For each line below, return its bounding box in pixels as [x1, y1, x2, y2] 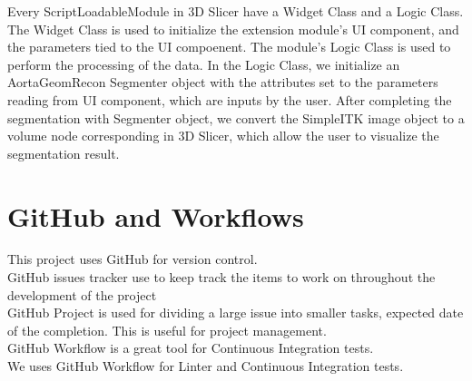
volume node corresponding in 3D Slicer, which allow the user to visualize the [7, 126, 439, 145]
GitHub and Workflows [7, 197, 304, 234]
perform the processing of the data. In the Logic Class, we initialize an [7, 54, 400, 73]
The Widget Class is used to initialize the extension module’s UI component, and [7, 19, 459, 38]
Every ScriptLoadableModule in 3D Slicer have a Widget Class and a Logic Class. [7, 2, 464, 20]
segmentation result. [7, 143, 120, 162]
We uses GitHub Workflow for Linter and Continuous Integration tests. [7, 357, 404, 376]
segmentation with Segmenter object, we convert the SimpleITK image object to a [7, 108, 465, 127]
